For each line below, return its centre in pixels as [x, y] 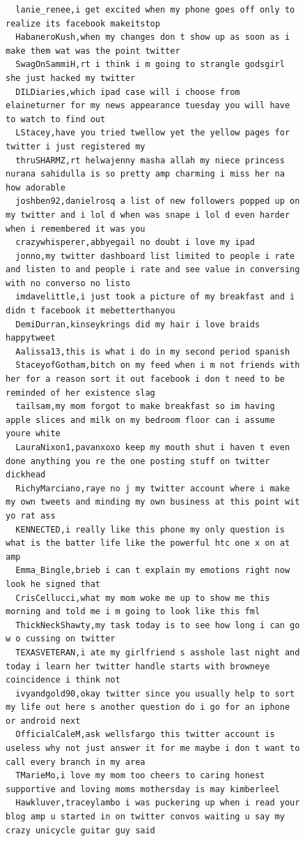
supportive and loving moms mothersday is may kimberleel [143, 789]
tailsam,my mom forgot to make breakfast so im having [145, 407]
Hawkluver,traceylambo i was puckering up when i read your [158, 803]
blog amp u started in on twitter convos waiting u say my [145, 817]
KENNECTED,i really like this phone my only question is [150, 529]
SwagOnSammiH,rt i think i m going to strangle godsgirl [150, 65]
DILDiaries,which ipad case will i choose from [128, 92]
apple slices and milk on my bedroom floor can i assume [140, 420]
